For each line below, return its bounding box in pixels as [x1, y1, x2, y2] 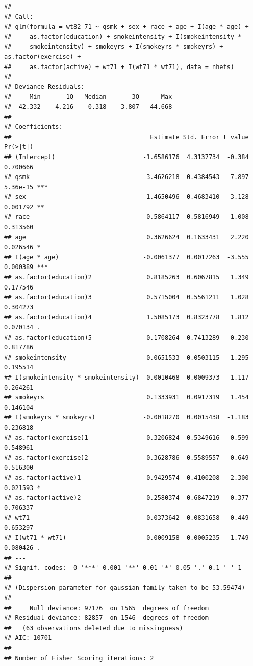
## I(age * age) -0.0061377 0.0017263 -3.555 [4, 253, 249, 261]
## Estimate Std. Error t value [4, 133, 249, 141]
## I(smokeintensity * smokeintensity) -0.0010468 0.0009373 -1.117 [4, 373, 249, 381]
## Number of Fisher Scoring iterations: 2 [4, 654, 154, 662]
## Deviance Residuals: [4, 83, 85, 91]
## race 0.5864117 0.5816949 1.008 [4, 213, 249, 221]
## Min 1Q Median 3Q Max [4, 93, 172, 101]
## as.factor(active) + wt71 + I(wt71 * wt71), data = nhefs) [4, 63, 235, 71]
